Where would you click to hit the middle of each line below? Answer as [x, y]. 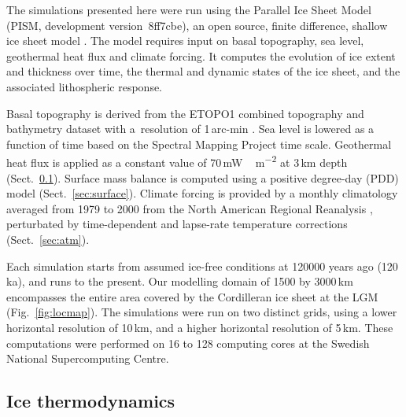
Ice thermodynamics [91, 401]
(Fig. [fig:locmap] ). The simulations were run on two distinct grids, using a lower [202, 312]
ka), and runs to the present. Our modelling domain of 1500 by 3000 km [180, 281]
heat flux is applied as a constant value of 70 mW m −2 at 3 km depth [177, 161]
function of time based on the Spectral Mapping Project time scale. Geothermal [199, 144]
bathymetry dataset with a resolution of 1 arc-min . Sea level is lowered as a [190, 129]
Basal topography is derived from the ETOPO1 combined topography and [185, 113]
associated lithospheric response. [85, 86]
